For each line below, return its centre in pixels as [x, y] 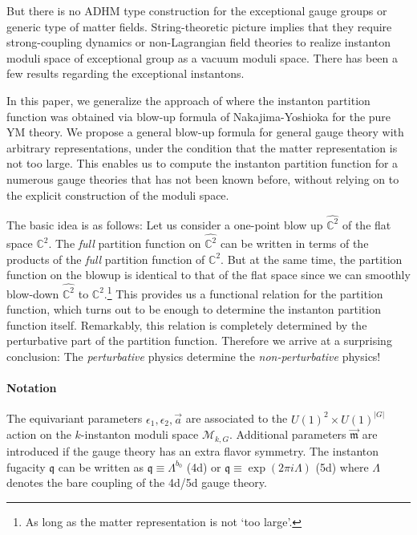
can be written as [101, 466]
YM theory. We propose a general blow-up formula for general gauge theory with [205, 132]
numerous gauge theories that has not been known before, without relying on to [203, 178]
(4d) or [204, 466]
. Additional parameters [287, 434]
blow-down [33, 293]
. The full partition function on [125, 243]
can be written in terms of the [294, 243]
